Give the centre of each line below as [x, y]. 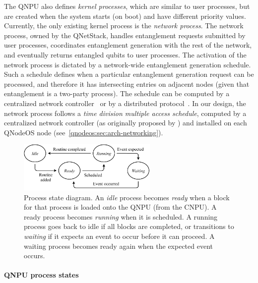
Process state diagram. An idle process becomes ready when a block [127, 197]
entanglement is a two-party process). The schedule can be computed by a [117, 93]
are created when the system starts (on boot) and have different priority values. [125, 16]
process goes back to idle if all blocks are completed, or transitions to [129, 226]
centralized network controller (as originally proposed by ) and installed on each [126, 123]
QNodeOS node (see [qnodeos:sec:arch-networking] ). [84, 132]
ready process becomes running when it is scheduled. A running [121, 216]
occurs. [34, 255]
